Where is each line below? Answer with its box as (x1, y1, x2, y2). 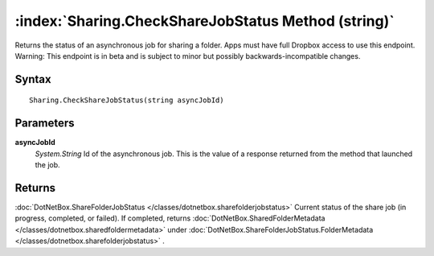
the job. (35, 160, 60, 170)
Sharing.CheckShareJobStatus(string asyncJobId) (29, 96, 224, 105)
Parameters (14, 117, 75, 130)
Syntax (14, 72, 51, 86)
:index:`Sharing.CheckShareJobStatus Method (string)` (14, 12, 395, 30)
